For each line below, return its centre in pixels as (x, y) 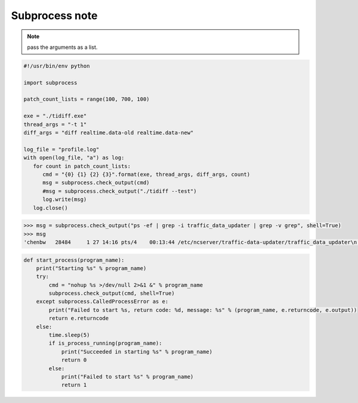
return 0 (74, 360)
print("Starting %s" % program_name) (91, 268)
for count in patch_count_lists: (82, 166)
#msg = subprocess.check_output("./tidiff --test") (120, 191)
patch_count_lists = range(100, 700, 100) (87, 99)
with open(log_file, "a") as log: (74, 158)
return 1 (74, 385)
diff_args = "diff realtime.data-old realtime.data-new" (109, 133)
